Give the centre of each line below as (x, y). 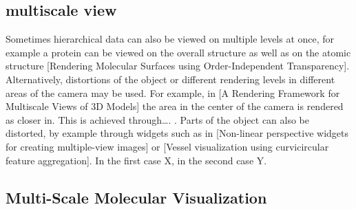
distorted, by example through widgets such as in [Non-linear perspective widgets (177, 133)
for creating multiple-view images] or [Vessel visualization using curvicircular (167, 146)
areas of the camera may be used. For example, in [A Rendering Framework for (173, 92)
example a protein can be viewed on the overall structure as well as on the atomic (178, 52)
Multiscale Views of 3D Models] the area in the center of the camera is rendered (175, 106)
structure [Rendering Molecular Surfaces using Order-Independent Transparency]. (178, 66)
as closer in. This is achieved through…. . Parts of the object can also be (158, 119)
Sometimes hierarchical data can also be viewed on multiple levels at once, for (170, 39)
